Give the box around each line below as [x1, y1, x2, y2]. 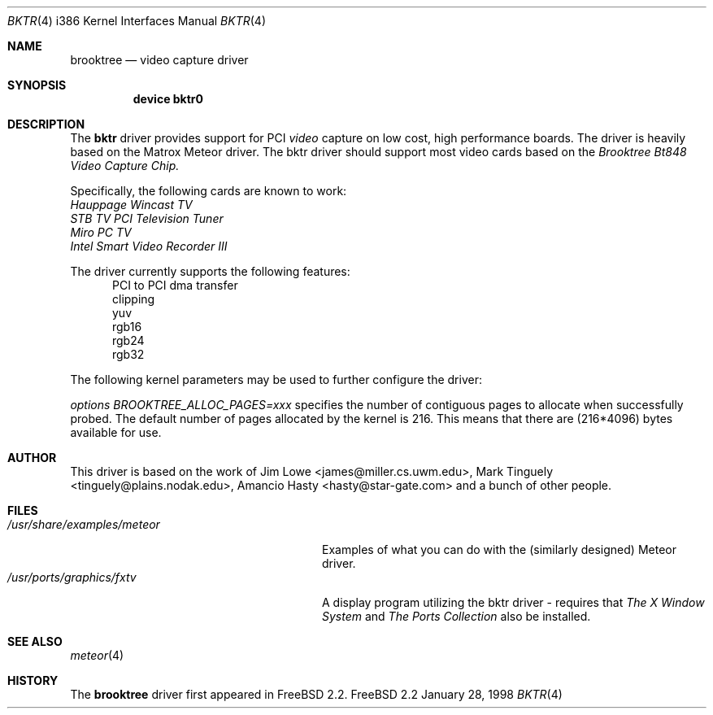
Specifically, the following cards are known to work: [70, 184, 347, 198]
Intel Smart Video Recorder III [70, 239, 228, 253]
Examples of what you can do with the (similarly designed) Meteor [322, 543, 676, 556]
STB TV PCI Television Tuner [70, 211, 224, 225]
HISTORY [7, 674, 59, 687]
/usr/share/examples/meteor [7, 517, 160, 531]
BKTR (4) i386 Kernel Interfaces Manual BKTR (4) [7, 14, 267, 28]
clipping [112, 292, 155, 306]
